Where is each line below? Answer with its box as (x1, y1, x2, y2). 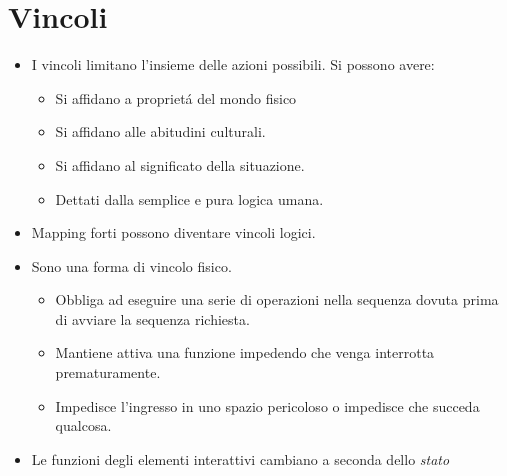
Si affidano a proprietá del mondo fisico (55, 87, 297, 108)
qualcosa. (55, 415, 112, 436)
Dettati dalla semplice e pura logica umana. (55, 188, 324, 209)
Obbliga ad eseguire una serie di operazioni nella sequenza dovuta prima (55, 289, 499, 310)
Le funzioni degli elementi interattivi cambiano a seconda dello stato (31, 448, 450, 469)
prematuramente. (55, 362, 161, 383)
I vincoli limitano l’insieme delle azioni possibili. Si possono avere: (31, 54, 435, 75)
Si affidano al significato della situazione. (55, 154, 305, 175)
